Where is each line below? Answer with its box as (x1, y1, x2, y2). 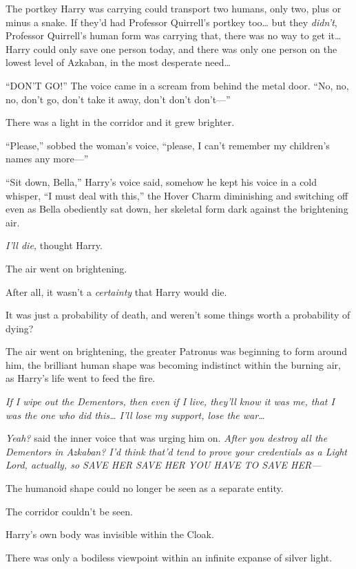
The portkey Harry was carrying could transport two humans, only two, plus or (6, 1, 342, 15)
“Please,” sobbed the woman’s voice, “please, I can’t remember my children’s (6, 138, 330, 152)
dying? (6, 321, 34, 335)
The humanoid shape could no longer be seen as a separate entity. (6, 481, 284, 495)
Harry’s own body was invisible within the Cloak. (6, 527, 214, 541)
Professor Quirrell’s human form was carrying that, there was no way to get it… (6, 28, 342, 43)
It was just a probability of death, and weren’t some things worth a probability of (6, 308, 350, 322)
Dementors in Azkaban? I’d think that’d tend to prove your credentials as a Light (6, 444, 348, 458)
